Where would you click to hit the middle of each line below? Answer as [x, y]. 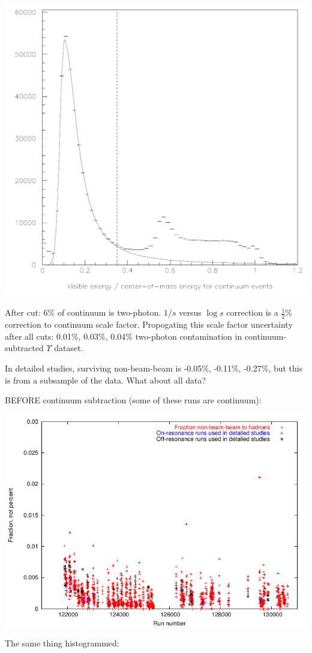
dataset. [69, 348]
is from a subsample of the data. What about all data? [106, 380]
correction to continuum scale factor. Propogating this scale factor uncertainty [149, 324]
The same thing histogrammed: [62, 643]
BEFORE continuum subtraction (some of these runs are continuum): [133, 400]
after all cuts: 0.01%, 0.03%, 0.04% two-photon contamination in [124, 336]
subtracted [24, 348]
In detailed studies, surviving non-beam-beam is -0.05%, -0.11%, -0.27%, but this [154, 368]
